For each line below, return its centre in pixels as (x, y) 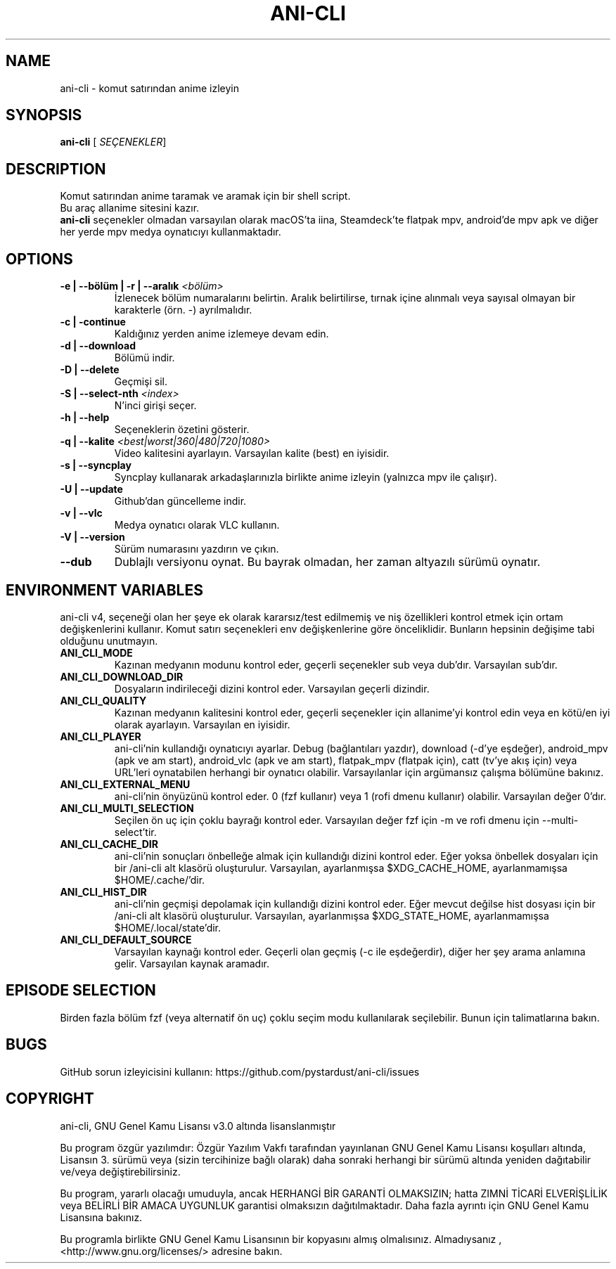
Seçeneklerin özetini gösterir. (182, 430)
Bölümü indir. (145, 358)
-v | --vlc (81, 513)
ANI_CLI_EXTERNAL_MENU (125, 784)
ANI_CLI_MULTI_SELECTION (127, 808)
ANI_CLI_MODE (96, 652)
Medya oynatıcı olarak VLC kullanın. (197, 525)
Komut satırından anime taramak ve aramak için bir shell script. (205, 196)
